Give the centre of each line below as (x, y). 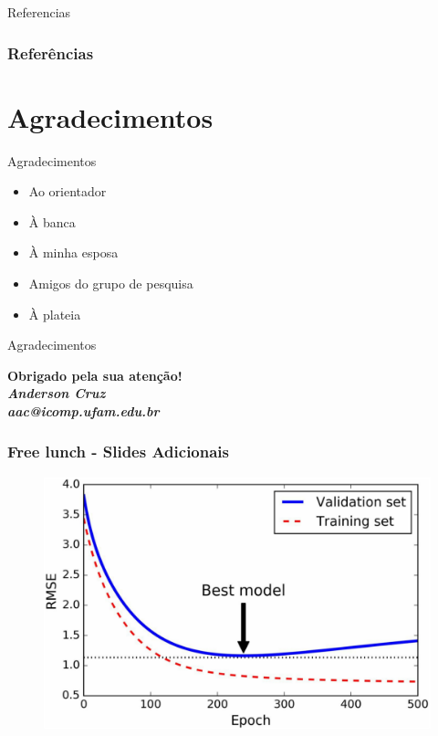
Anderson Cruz (57, 393)
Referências (51, 53)
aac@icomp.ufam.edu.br (83, 410)
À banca (52, 221)
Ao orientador (68, 191)
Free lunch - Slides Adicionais (118, 452)
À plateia (55, 314)
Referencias (39, 12)
